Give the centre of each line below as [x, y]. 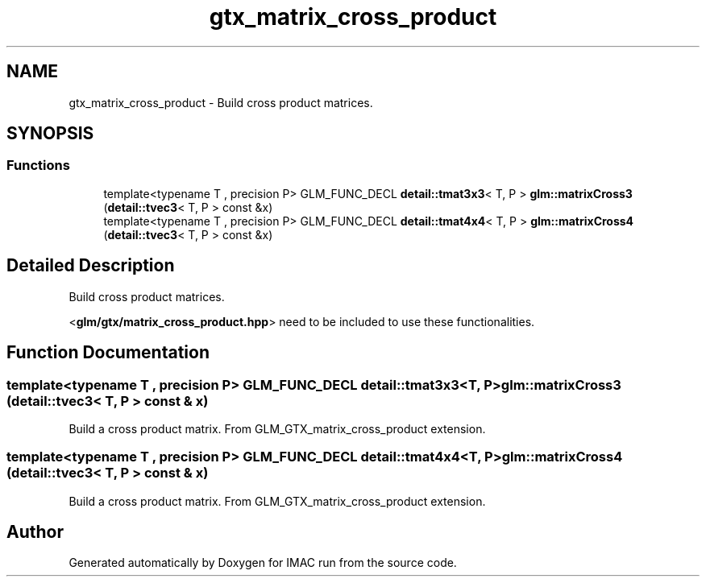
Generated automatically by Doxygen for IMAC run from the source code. [263, 563]
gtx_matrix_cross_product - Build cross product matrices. [221, 102]
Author [35, 532]
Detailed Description [91, 266]
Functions [38, 165]
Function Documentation [108, 353]
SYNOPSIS [50, 134]
